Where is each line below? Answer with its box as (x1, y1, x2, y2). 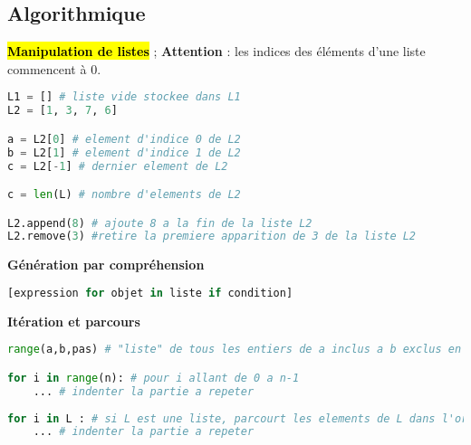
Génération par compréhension (7, 255, 205, 274)
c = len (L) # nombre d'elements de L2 (7, 188, 241, 202)
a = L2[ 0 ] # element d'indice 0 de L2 (7, 132, 241, 146)
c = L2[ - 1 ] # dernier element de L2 (7, 159, 228, 173)
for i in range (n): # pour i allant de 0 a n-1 (7, 371, 300, 384)
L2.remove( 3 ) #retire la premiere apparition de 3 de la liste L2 (7, 230, 417, 243)
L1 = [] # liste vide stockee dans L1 (7, 90, 241, 104)
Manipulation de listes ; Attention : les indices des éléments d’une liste (7, 42, 426, 61)
